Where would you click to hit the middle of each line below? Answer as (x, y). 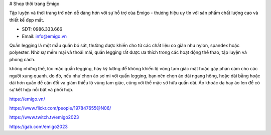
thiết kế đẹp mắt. (27, 20)
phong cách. (22, 59)
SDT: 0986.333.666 (42, 29)
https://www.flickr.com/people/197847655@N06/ (60, 108)
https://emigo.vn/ (27, 99)
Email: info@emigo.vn (44, 36)
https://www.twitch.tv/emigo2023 (44, 117)
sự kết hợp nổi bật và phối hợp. (41, 90)
